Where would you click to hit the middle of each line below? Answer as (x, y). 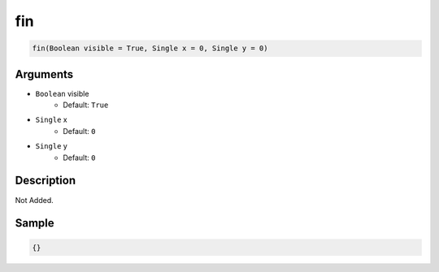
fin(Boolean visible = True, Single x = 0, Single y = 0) (150, 48)
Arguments (44, 74)
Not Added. (35, 200)
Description (46, 181)
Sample (35, 223)
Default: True (86, 105)
